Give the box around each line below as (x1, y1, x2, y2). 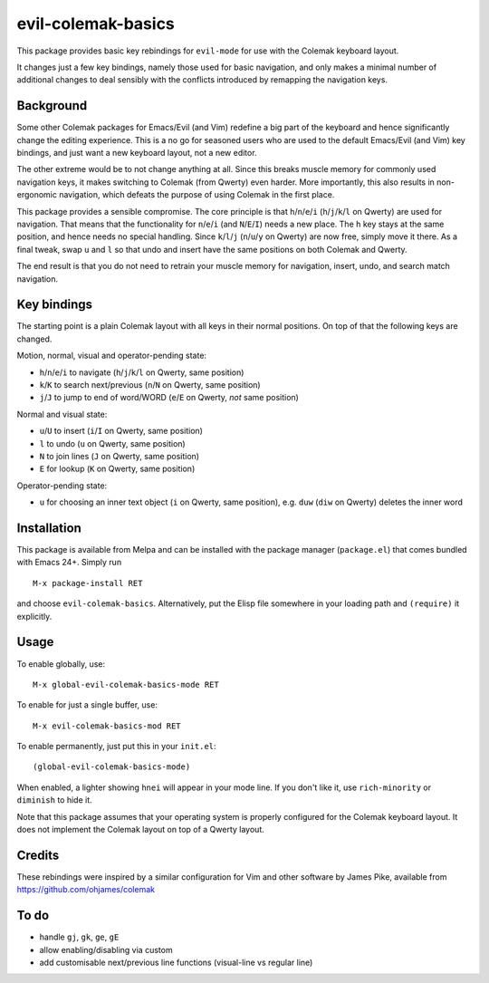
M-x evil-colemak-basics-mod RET (33, 720, 181, 731)
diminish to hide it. (16, 795, 92, 805)
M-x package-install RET (33, 578, 143, 588)
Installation (16, 520, 81, 535)
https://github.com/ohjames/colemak (16, 884, 156, 895)
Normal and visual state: (16, 409, 108, 419)
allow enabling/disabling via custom (39, 944, 173, 955)
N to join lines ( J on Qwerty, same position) (39, 450, 199, 461)
